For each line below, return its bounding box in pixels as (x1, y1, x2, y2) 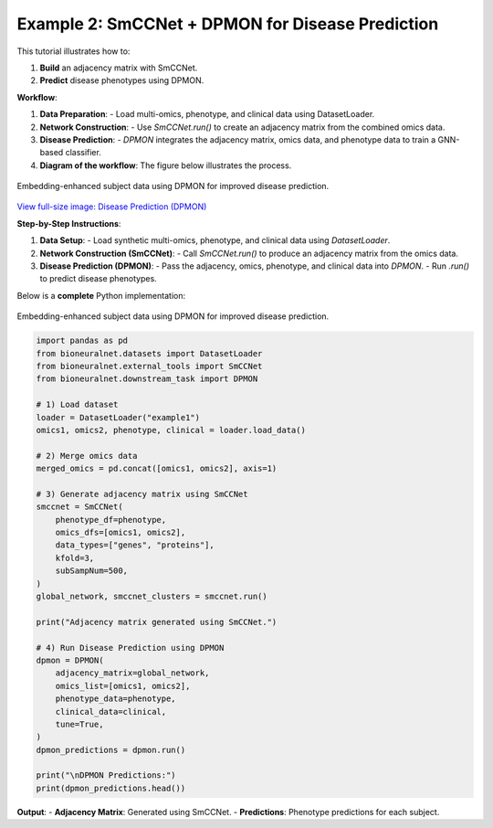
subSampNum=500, (55, 566, 128, 576)
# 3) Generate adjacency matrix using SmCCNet (36, 489, 248, 499)
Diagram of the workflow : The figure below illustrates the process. (39, 160, 292, 171)
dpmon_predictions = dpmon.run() (36, 745, 186, 755)
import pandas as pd (36, 335, 128, 346)
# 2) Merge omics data (36, 451, 138, 461)
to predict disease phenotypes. (39, 273, 157, 284)
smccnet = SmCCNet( (36, 502, 123, 512)
